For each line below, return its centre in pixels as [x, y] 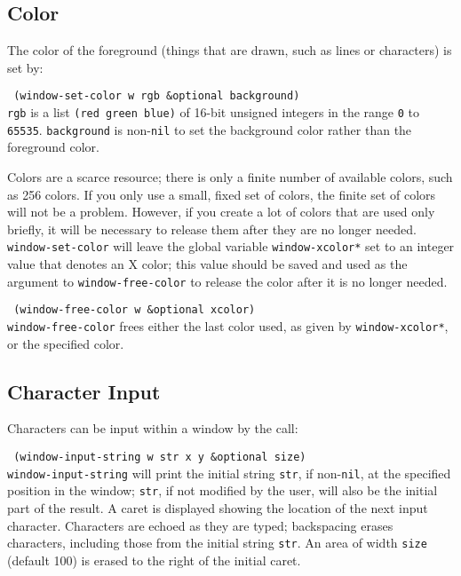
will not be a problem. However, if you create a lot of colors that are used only [221, 212]
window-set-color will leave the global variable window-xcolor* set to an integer [231, 246]
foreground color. [53, 147]
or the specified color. [66, 343]
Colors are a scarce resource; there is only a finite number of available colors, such [230, 176]
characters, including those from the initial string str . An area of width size [217, 543]
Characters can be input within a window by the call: [153, 428]
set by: [25, 67]
